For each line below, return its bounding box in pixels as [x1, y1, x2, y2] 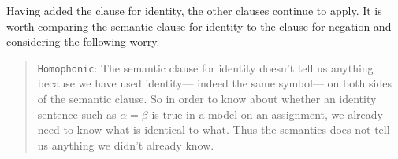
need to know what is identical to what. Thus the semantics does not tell [37, 121, 390, 138]
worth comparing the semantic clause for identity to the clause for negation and [6, 17, 392, 34]
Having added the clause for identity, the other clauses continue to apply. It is [6, 2, 382, 18]
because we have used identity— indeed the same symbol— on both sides [37, 75, 392, 91]
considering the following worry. [6, 33, 160, 50]
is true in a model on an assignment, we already [151, 105, 383, 122]
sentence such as [37, 105, 117, 122]
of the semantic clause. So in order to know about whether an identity [37, 91, 377, 107]
